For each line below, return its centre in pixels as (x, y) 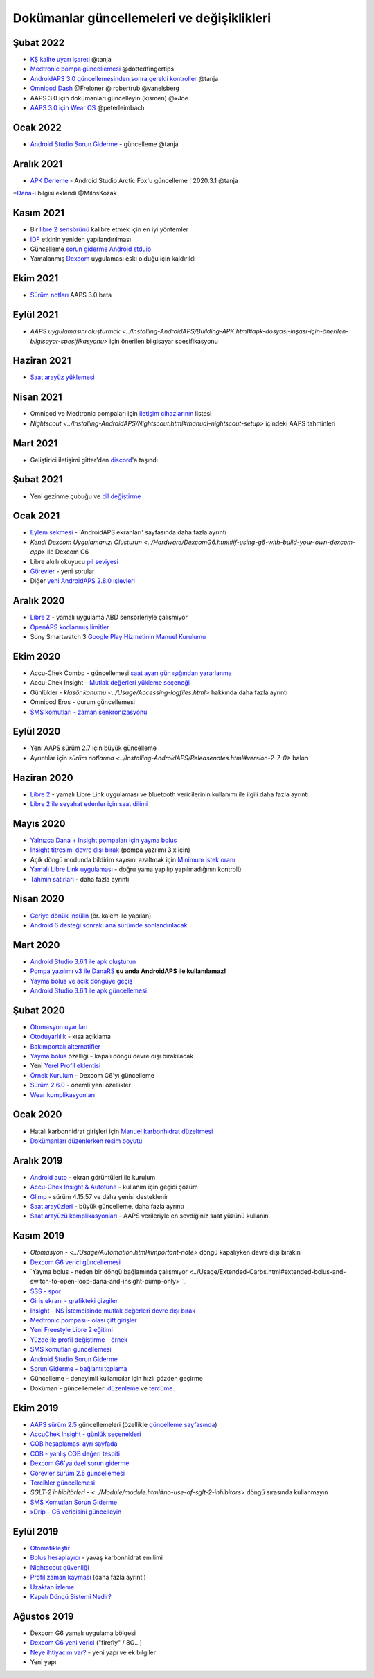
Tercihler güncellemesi (63, 1483)
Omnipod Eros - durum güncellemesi (82, 702)
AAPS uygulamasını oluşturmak (75, 331)
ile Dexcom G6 (68, 552)
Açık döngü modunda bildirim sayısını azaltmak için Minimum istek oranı (133, 859)
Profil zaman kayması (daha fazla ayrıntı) (88, 1578)
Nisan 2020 (39, 899)
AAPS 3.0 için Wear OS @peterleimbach (87, 108)
